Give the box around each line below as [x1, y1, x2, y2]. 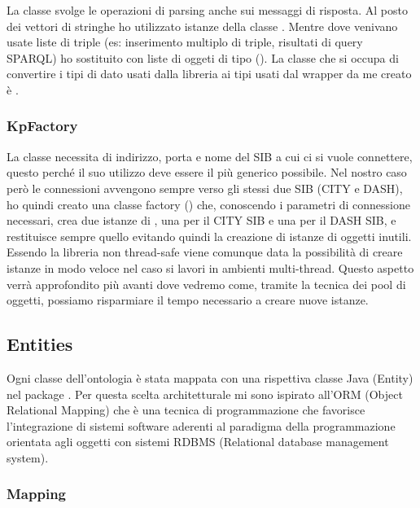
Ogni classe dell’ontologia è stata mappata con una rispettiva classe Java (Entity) [7, 369, 413, 386]
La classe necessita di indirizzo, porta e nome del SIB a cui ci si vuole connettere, [7, 147, 413, 164]
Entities [7, 331, 73, 357]
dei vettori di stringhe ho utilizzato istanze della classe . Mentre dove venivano [7, 17, 398, 34]
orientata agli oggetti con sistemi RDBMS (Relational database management [7, 433, 389, 450]
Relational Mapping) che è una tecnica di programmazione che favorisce [7, 401, 365, 418]
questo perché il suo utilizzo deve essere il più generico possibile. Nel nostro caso [7, 164, 407, 181]
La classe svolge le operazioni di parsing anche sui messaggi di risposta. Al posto [7, 2, 408, 18]
